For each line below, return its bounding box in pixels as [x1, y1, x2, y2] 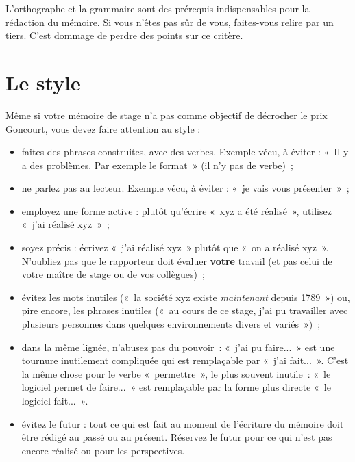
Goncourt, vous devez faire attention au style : [5, 121, 201, 136]
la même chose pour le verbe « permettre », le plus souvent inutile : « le [21, 366, 331, 381]
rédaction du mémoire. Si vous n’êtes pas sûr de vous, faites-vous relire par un [5, 14, 334, 29]
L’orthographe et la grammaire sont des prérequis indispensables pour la [5, 1, 310, 15]
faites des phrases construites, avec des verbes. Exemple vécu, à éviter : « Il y [21, 144, 349, 159]
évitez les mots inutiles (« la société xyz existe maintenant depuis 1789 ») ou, [21, 290, 350, 304]
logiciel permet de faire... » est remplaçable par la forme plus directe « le [21, 380, 331, 394]
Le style [5, 68, 81, 96]
